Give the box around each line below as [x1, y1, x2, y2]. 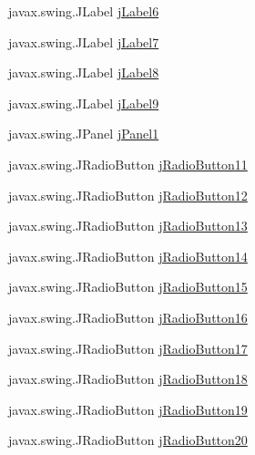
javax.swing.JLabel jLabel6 [8, 2, 159, 20]
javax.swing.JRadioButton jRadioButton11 [8, 154, 248, 173]
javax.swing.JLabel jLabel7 [8, 32, 159, 51]
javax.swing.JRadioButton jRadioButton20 [8, 430, 248, 450]
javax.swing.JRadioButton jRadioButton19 [8, 399, 248, 419]
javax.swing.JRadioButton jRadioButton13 [8, 216, 248, 235]
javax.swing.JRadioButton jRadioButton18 [8, 369, 248, 388]
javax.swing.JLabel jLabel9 [8, 93, 159, 112]
